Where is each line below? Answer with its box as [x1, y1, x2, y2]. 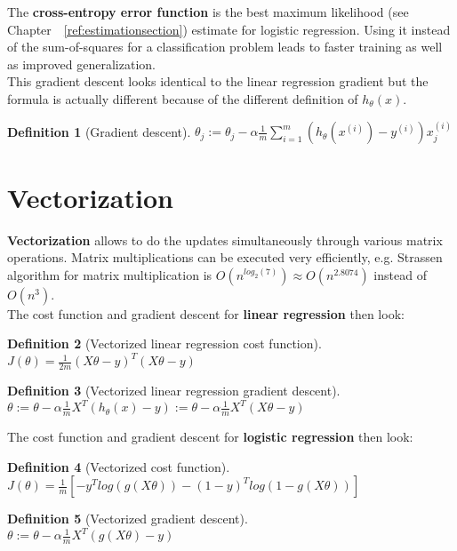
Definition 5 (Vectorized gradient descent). [7, 509, 248, 528]
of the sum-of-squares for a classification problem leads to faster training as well [7, 37, 443, 56]
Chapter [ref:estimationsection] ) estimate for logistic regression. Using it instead [7, 20, 451, 38]
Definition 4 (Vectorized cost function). [7, 457, 230, 475]
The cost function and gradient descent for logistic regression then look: [7, 427, 413, 446]
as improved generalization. [7, 54, 156, 73]
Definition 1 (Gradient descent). [7, 122, 191, 140]
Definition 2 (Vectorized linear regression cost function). [7, 334, 322, 353]
